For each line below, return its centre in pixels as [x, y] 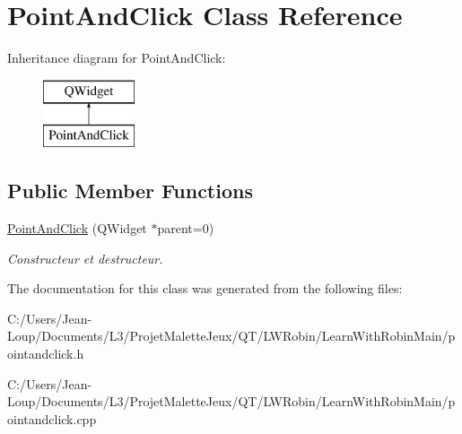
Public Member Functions [130, 191]
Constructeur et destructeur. [85, 258]
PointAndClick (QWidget [77, 228]
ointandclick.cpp [52, 418]
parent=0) [186, 228]
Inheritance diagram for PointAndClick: [117, 58]
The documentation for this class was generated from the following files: [205, 288]
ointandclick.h [46, 354]
